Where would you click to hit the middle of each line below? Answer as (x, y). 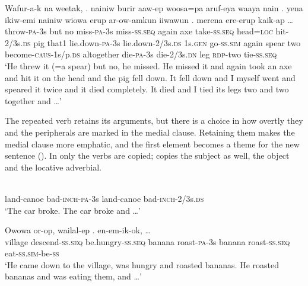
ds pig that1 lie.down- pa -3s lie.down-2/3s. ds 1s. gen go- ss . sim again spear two (162, 42)
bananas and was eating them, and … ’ (73, 276)
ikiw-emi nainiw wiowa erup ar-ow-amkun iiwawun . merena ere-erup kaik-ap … (149, 19)
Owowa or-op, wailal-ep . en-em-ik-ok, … (78, 230)
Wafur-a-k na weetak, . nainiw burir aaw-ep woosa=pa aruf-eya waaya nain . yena (154, 8)
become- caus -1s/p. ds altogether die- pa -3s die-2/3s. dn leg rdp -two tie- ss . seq (141, 54)
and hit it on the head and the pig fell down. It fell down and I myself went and (150, 77)
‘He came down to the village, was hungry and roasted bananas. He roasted (142, 264)
